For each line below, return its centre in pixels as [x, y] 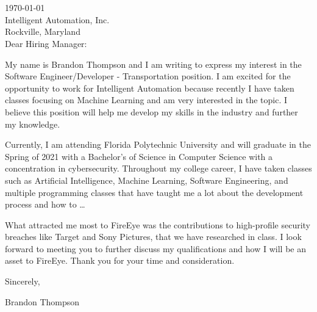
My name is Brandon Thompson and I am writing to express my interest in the [153, 64]
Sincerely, [23, 281]
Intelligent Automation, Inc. [57, 19]
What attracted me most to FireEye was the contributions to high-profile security [158, 224]
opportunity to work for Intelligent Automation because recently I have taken [150, 88]
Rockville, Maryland [43, 31]
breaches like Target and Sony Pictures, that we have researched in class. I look [153, 237]
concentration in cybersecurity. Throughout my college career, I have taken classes [158, 168]
